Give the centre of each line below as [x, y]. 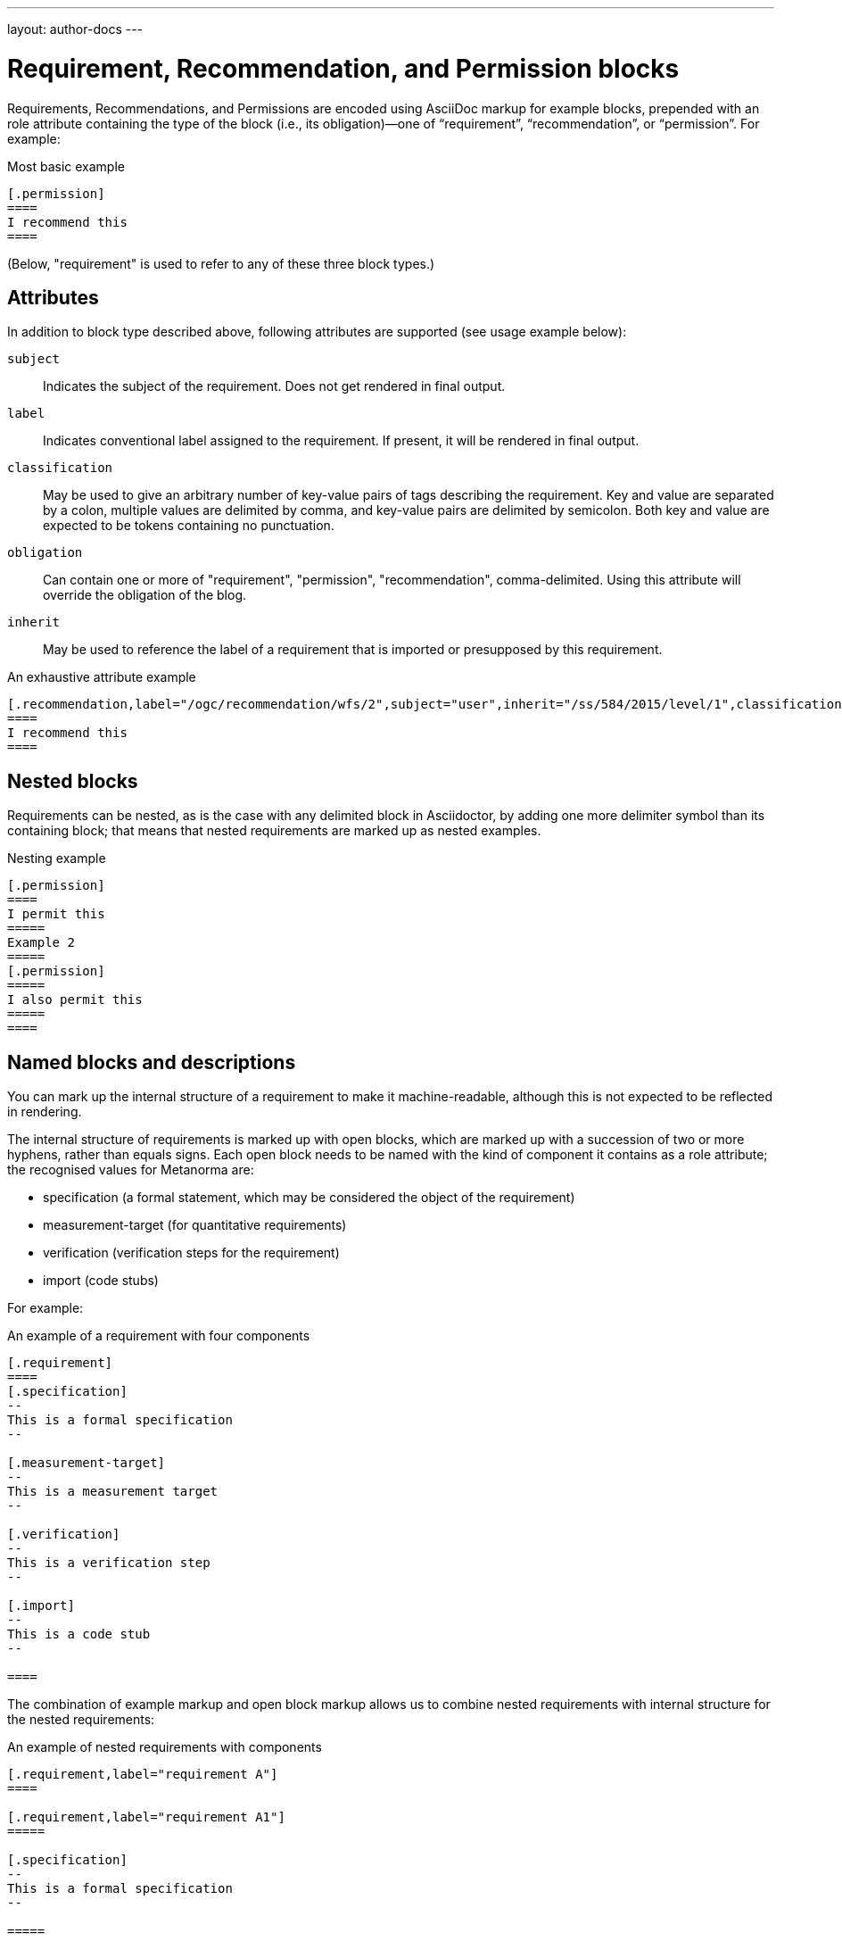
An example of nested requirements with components [165, 1747]
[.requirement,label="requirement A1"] [146, 1817]
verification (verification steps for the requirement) [191, 1253]
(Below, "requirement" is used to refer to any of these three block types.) [221, 263]
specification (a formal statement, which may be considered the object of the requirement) [309, 1198]
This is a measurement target [113, 1492]
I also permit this [75, 1000]
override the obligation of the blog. [145, 595]
